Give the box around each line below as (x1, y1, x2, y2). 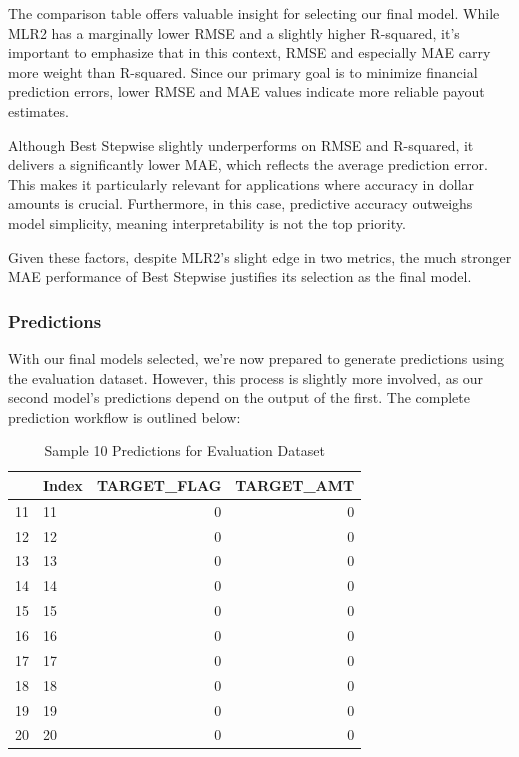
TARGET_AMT (235, 474, 355, 495)
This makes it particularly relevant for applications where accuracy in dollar (8, 173, 475, 194)
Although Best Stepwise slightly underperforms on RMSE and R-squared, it (8, 134, 474, 155)
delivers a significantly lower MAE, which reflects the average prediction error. (8, 154, 488, 175)
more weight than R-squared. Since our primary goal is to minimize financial (8, 61, 478, 82)
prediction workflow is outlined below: (8, 406, 241, 427)
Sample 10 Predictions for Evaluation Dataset (44, 440, 325, 461)
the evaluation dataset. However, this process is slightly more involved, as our (8, 367, 484, 388)
